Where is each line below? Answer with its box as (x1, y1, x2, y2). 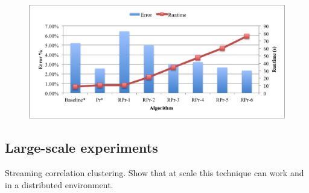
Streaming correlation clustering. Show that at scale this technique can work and (5, 166, 304, 179)
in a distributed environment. (5, 178, 113, 191)
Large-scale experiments (5, 138, 158, 157)
